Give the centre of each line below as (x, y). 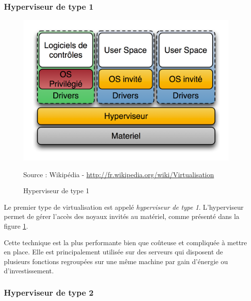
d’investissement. (29, 271)
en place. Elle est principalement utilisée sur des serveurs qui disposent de (114, 252)
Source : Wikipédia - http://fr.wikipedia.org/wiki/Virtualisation (119, 174)
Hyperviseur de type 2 (49, 292)
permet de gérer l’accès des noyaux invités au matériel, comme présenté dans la (122, 216)
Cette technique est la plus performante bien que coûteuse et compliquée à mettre (125, 242)
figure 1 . (16, 226)
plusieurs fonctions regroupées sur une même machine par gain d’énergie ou (116, 261)
